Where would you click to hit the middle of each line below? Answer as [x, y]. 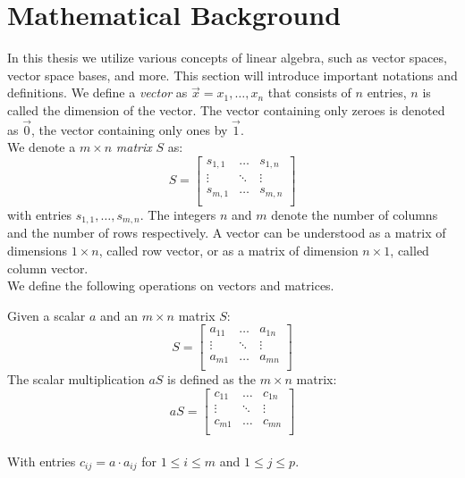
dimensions [38, 250]
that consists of [309, 92]
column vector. [48, 268]
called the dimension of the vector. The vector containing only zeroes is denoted [226, 109]
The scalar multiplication [76, 379]
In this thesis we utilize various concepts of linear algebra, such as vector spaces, [227, 58]
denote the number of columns [355, 214]
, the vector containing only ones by [129, 129]
